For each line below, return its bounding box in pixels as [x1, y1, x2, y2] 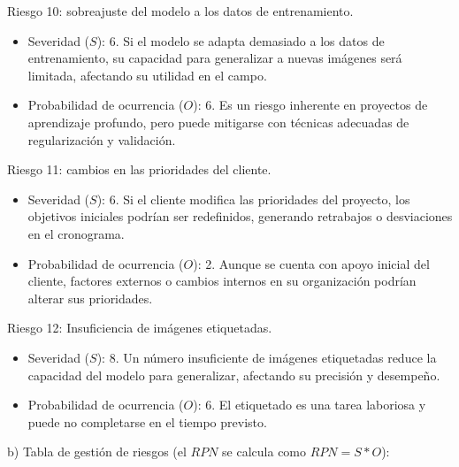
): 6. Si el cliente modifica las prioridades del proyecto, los [96, 189, 410, 208]
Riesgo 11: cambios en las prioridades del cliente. [7, 160, 272, 179]
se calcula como [222, 442, 307, 461]
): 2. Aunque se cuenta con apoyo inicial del [193, 254, 430, 272]
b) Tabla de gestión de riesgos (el [7, 442, 187, 461]
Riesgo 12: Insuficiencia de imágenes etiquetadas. [7, 318, 272, 337]
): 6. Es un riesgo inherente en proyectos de [193, 96, 428, 114]
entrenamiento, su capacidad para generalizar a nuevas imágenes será [27, 49, 402, 67]
